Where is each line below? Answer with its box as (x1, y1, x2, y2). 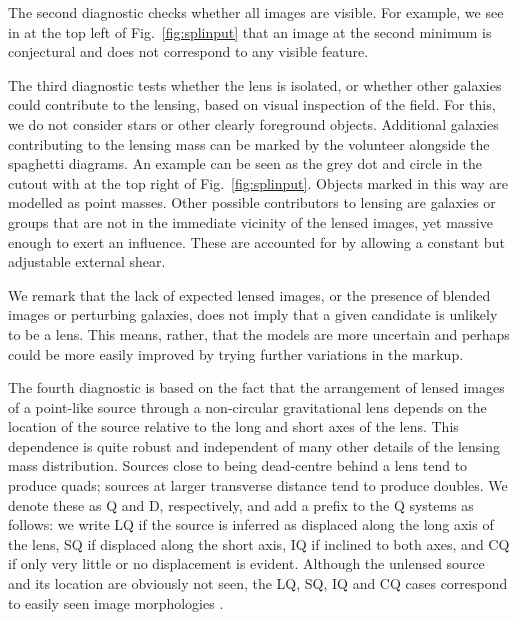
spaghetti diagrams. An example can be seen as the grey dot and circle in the (8, 153, 483, 174)
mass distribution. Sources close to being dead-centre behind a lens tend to (8, 455, 468, 476)
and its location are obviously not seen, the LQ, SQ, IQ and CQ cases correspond (8, 573, 508, 594)
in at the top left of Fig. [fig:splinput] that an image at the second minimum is (8, 21, 492, 42)
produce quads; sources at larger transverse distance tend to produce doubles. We (8, 475, 508, 496)
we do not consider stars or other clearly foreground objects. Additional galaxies (8, 113, 499, 134)
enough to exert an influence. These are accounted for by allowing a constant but (8, 231, 505, 252)
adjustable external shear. (8, 251, 166, 272)
